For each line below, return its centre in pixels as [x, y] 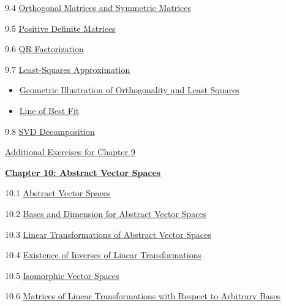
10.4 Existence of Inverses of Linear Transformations [103, 255]
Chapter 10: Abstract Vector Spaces [83, 172]
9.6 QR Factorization [44, 49]
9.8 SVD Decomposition [50, 131]
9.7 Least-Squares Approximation [68, 69]
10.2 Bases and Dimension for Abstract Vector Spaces [106, 213]
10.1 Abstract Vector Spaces [58, 193]
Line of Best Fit [49, 110]
